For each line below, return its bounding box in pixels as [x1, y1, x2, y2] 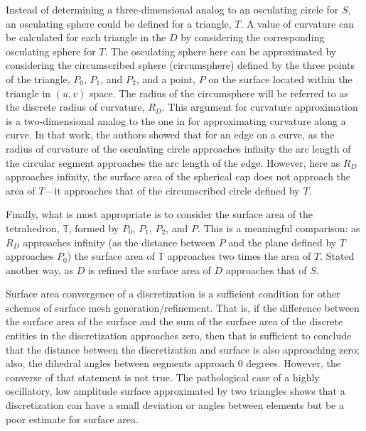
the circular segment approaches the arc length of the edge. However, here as [6, 155, 340, 170]
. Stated [320, 249, 355, 263]
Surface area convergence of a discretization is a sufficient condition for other [6, 286, 340, 301]
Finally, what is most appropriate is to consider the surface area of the [6, 207, 313, 222]
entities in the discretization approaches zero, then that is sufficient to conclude [6, 328, 352, 343]
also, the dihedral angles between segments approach [6, 356, 235, 371]
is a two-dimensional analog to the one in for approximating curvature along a [6, 113, 346, 128]
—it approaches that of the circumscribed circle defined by [44, 182, 300, 197]
